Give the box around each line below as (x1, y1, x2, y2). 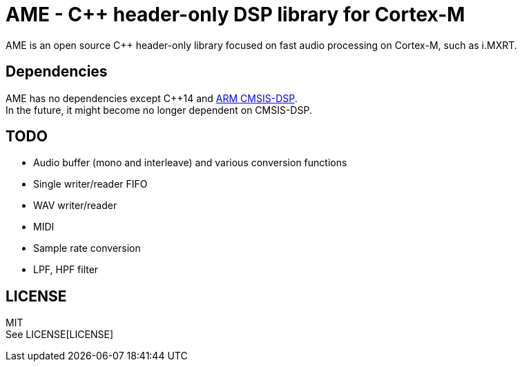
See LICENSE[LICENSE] (6, 328, 113, 341)
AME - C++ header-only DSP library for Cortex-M (6, 3, 465, 26)
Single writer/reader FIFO (33, 178, 148, 190)
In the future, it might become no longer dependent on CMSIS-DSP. (6, 103, 312, 116)
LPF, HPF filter (33, 264, 99, 276)
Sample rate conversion (33, 242, 141, 255)
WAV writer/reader (33, 199, 117, 212)
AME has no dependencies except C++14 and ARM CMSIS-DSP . (6, 92, 298, 104)
